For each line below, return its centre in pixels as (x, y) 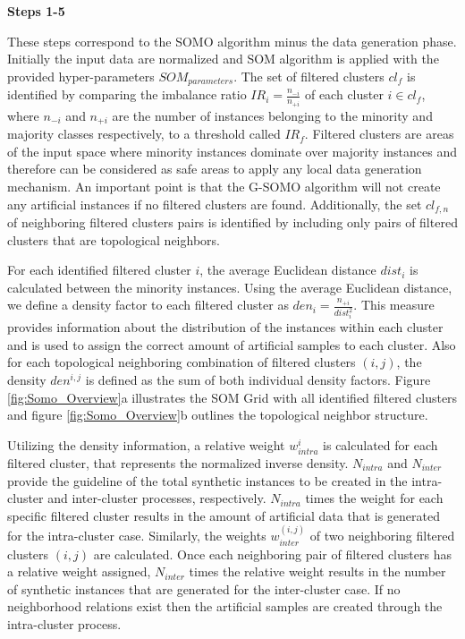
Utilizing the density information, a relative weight (146, 444)
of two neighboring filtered (382, 536)
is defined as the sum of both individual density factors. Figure (258, 380)
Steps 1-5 (36, 11)
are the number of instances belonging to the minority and (272, 115)
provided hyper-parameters (81, 76)
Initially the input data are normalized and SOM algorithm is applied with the (223, 59)
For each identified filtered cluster (99, 270)
